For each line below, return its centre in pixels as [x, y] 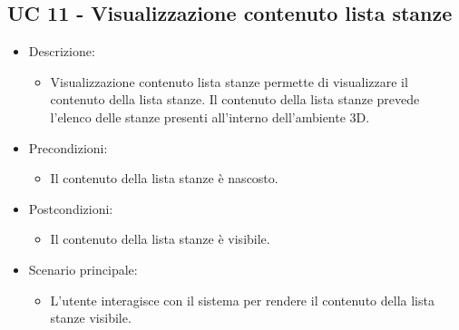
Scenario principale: [83, 269]
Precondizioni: [68, 147]
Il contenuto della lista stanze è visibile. [160, 239]
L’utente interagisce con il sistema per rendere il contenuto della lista [242, 300]
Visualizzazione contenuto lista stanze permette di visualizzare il [229, 81]
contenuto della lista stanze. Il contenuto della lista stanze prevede [235, 99]
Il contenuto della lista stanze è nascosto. [164, 178]
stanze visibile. [91, 318]
